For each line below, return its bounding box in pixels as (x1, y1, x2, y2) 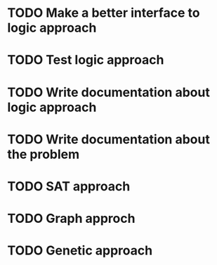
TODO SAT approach (7, 178, 131, 194)
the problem (7, 146, 80, 162)
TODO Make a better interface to (7, 5, 200, 21)
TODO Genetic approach (7, 243, 153, 259)
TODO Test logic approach (7, 52, 164, 68)
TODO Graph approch (7, 211, 136, 226)
